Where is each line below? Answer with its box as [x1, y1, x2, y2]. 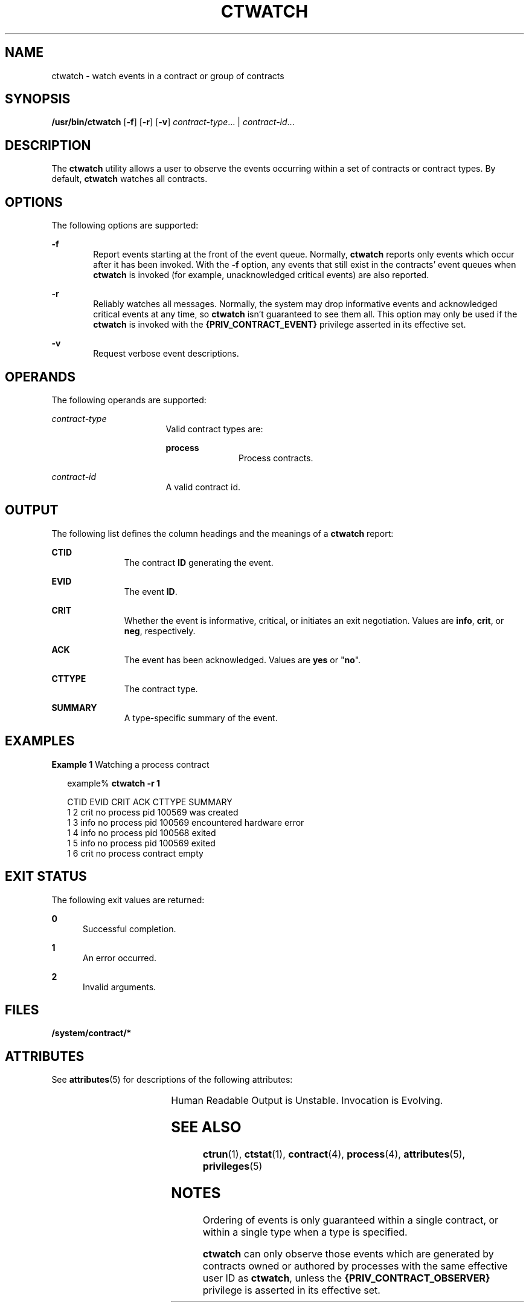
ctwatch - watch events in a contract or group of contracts [51, 70, 284, 81]
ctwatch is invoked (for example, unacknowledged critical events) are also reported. [93, 270, 429, 281]
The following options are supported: [51, 220, 199, 231]
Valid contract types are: [165, 423, 263, 434]
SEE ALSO [171, 1118, 242, 1137]
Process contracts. [239, 452, 313, 463]
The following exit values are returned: [51, 894, 205, 905]
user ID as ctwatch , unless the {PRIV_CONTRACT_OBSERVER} [202, 1271, 490, 1284]
